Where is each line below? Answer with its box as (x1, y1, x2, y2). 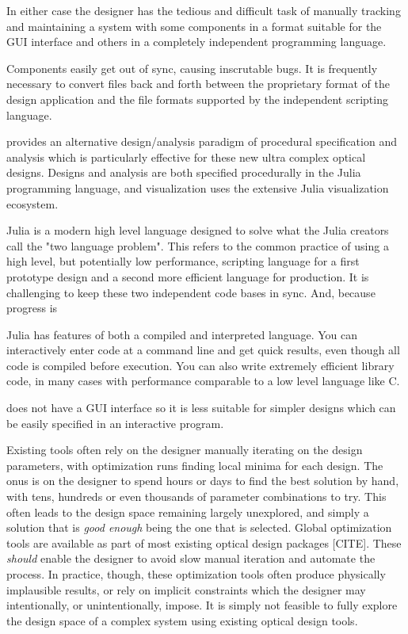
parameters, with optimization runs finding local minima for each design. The (6, 456, 383, 473)
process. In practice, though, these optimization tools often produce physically (6, 566, 386, 582)
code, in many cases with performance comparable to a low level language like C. (6, 372, 400, 389)
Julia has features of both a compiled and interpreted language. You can (6, 326, 358, 342)
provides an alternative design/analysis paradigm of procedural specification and (6, 133, 397, 150)
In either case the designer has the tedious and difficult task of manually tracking (6, 2, 401, 18)
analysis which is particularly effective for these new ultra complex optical (6, 148, 366, 165)
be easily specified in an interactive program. (6, 414, 224, 431)
